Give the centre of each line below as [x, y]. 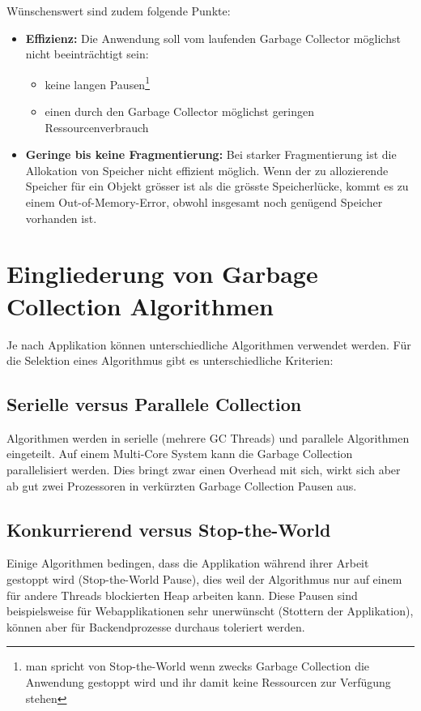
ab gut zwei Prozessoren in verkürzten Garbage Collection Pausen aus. [182, 485]
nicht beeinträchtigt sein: [87, 54]
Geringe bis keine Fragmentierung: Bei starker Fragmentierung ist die [211, 154]
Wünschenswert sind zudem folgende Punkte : [119, 11]
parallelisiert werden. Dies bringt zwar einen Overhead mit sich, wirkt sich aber [204, 470]
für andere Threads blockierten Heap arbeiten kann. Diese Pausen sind [182, 595]
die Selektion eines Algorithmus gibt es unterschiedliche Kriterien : [170, 360]
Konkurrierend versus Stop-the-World [169, 529]
